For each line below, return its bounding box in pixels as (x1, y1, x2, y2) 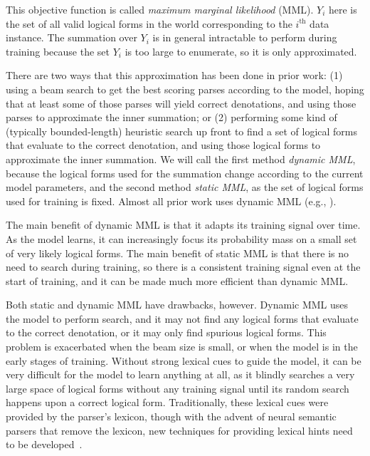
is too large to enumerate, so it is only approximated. (125, 43, 357, 58)
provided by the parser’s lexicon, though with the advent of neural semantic (6, 409, 337, 424)
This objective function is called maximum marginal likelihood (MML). (6, 2, 314, 16)
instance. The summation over (6, 30, 137, 45)
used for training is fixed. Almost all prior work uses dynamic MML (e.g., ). (6, 193, 337, 208)
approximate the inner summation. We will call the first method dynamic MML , (6, 151, 356, 166)
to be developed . (6, 437, 83, 452)
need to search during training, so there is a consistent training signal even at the (6, 259, 361, 274)
